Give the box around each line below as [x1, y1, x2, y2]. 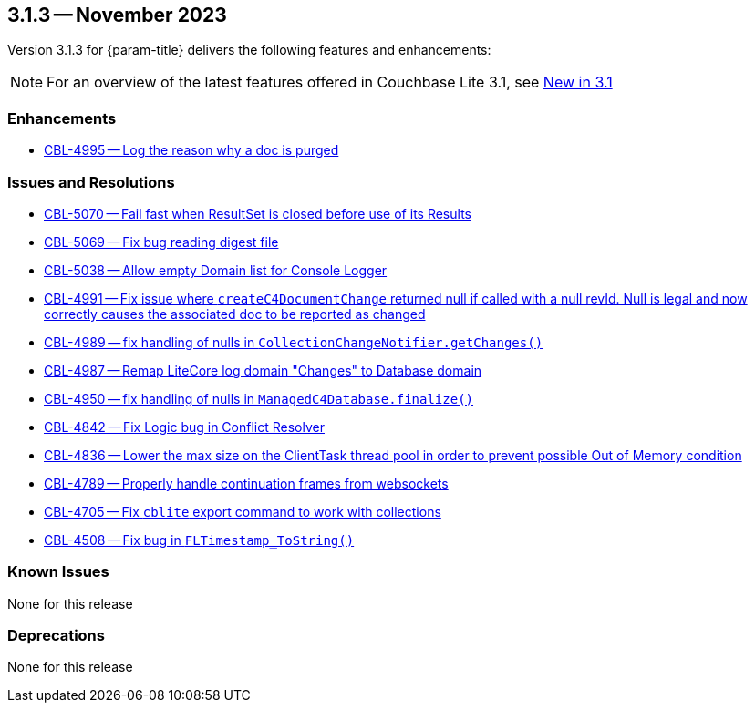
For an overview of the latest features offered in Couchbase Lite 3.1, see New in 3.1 [47, 73, 613, 92]
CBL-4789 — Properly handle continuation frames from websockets [44, 475, 449, 491]
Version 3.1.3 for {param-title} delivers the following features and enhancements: [7, 42, 491, 58]
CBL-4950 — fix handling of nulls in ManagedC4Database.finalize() [44, 390, 474, 406]
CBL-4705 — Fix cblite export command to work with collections [44, 503, 441, 520]
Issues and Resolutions [7, 172, 175, 191]
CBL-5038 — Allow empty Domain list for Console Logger [44, 262, 388, 278]
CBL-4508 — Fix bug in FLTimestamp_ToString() [44, 531, 355, 548]
